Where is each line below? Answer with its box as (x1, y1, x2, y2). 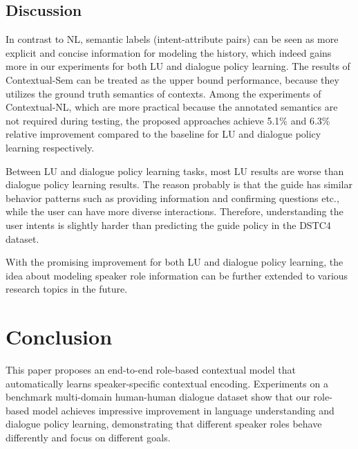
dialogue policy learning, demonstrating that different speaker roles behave (6, 416, 322, 431)
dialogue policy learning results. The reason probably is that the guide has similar (6, 177, 352, 192)
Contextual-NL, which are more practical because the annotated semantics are (6, 100, 338, 114)
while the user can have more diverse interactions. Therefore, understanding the (6, 204, 343, 219)
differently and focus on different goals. (6, 430, 171, 444)
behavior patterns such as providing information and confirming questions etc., (6, 190, 339, 205)
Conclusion (6, 322, 113, 351)
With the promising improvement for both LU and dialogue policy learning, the (6, 255, 343, 269)
